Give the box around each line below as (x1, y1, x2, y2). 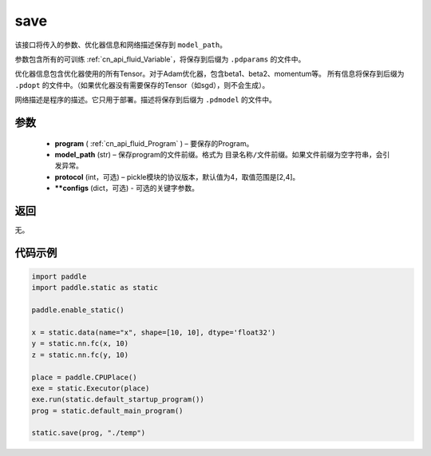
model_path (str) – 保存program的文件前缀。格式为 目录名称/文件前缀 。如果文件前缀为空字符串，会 (54, 149, 383, 159)
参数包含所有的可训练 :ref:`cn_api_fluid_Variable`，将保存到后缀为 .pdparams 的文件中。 (14, 54, 306, 64)
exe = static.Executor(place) (31, 383, 150, 393)
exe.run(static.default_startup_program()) (31, 395, 205, 404)
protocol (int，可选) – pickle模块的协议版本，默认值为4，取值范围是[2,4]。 (54, 172, 300, 181)
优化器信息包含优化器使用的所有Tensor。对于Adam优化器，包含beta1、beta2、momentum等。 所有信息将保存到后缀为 (14, 69, 405, 79)
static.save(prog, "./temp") (31, 428, 146, 438)
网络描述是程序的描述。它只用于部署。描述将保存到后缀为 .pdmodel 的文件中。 (14, 95, 277, 105)
